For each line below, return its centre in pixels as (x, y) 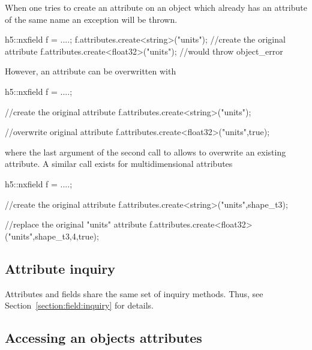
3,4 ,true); (82, 236)
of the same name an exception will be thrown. (91, 19)
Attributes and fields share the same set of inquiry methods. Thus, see (134, 293)
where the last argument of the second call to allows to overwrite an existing (145, 152)
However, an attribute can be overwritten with (91, 71)
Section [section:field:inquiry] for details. (79, 305)
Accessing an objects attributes (103, 338)
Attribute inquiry (60, 268)
